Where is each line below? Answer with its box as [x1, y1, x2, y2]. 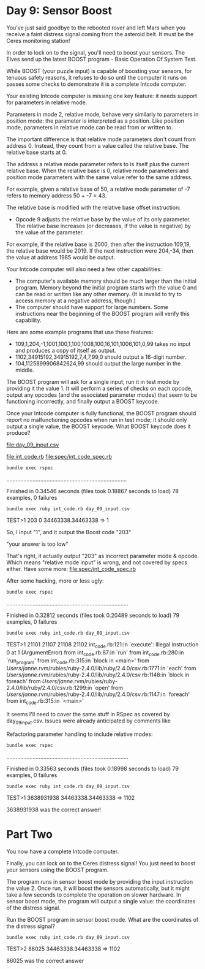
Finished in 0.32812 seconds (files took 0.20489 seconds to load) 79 [6, 611, 179, 619]
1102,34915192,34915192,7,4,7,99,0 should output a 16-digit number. [15, 353, 187, 361]
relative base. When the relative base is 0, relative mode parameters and [6, 167, 189, 174]
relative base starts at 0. [6, 148, 67, 156]
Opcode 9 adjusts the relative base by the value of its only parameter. [15, 215, 191, 223]
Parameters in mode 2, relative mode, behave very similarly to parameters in [6, 110, 199, 118]
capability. [15, 316, 42, 324]
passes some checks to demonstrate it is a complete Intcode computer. [6, 80, 187, 88]
